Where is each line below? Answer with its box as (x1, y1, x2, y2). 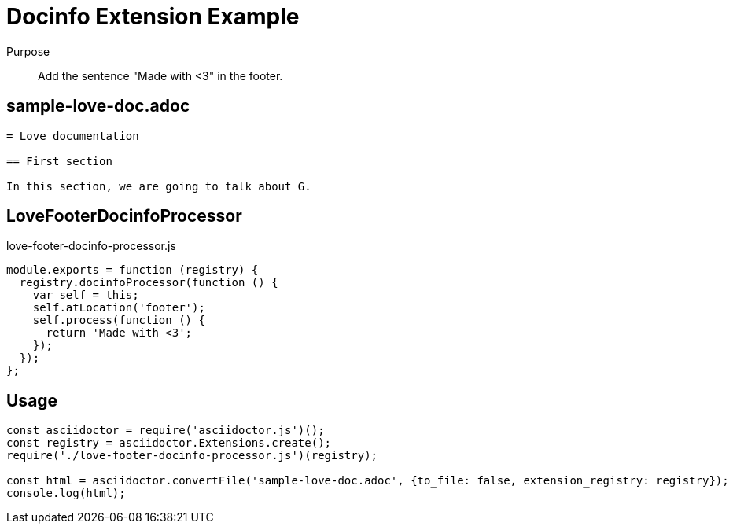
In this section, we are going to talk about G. (6, 179, 311, 193)
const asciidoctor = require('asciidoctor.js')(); (6, 424, 325, 437)
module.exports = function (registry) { (6, 263, 259, 277)
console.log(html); (6, 487, 126, 500)
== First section (6, 154, 112, 167)
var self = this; (32, 289, 139, 302)
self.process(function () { (32, 314, 205, 327)
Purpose (6, 44, 50, 58)
